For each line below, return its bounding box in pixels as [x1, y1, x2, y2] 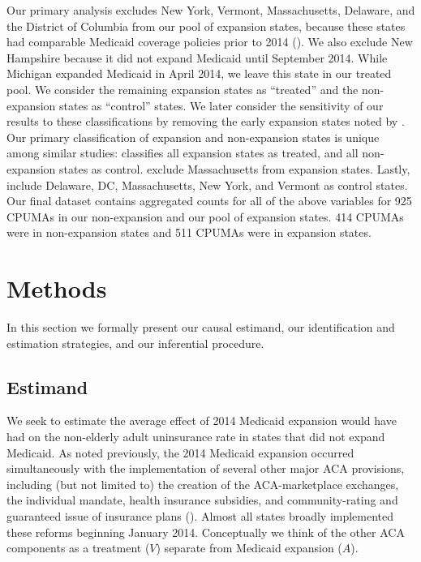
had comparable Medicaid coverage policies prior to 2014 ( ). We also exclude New [6, 33, 413, 50]
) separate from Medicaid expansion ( [156, 539, 342, 556]
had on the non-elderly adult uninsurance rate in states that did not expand [6, 428, 385, 445]
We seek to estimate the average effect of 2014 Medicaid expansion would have [6, 412, 397, 429]
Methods [6, 272, 107, 305]
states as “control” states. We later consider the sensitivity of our [59, 97, 384, 114]
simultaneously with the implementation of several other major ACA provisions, [6, 460, 405, 477]
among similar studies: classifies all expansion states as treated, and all [6, 144, 359, 161]
